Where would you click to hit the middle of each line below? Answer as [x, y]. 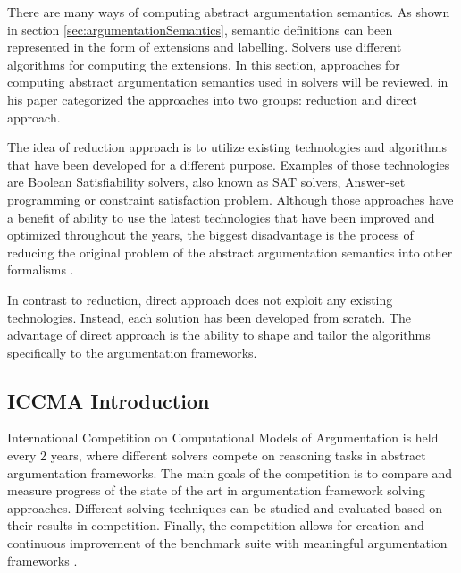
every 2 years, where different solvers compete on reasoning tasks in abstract [217, 455]
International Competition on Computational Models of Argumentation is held [223, 438]
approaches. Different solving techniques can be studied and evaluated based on [225, 507]
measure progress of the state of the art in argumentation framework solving [216, 490]
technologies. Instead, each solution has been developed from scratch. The [209, 317]
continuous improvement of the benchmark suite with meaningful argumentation [227, 543]
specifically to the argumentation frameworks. [132, 352]
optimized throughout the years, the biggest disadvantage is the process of [210, 235]
